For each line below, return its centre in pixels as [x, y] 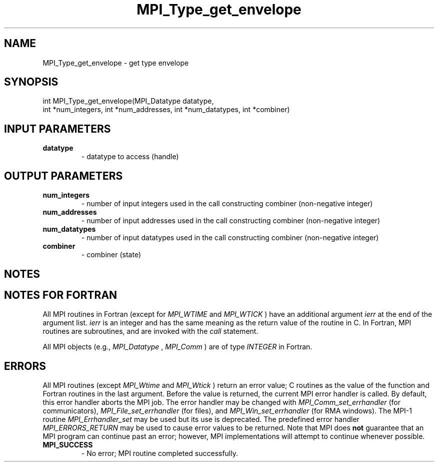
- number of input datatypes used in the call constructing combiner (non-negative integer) [230, 238]
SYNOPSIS [31, 82]
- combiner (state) [111, 255]
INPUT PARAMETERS [57, 129]
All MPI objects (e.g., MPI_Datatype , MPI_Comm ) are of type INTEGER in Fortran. [177, 347]
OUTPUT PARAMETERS [63, 176]
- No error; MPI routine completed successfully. [160, 453]
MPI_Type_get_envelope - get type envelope [116, 63]
